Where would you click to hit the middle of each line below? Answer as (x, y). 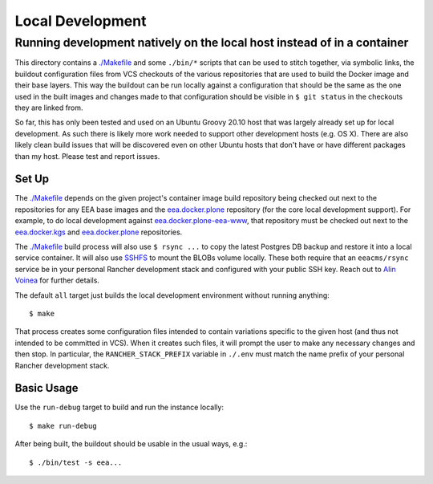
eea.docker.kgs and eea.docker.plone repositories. (99, 232)
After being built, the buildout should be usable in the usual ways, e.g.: (131, 444)
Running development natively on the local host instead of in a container (212, 43)
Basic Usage (47, 388)
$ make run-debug (63, 426)
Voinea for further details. (57, 280)
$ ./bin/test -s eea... (76, 462)
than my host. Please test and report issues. (87, 156)
